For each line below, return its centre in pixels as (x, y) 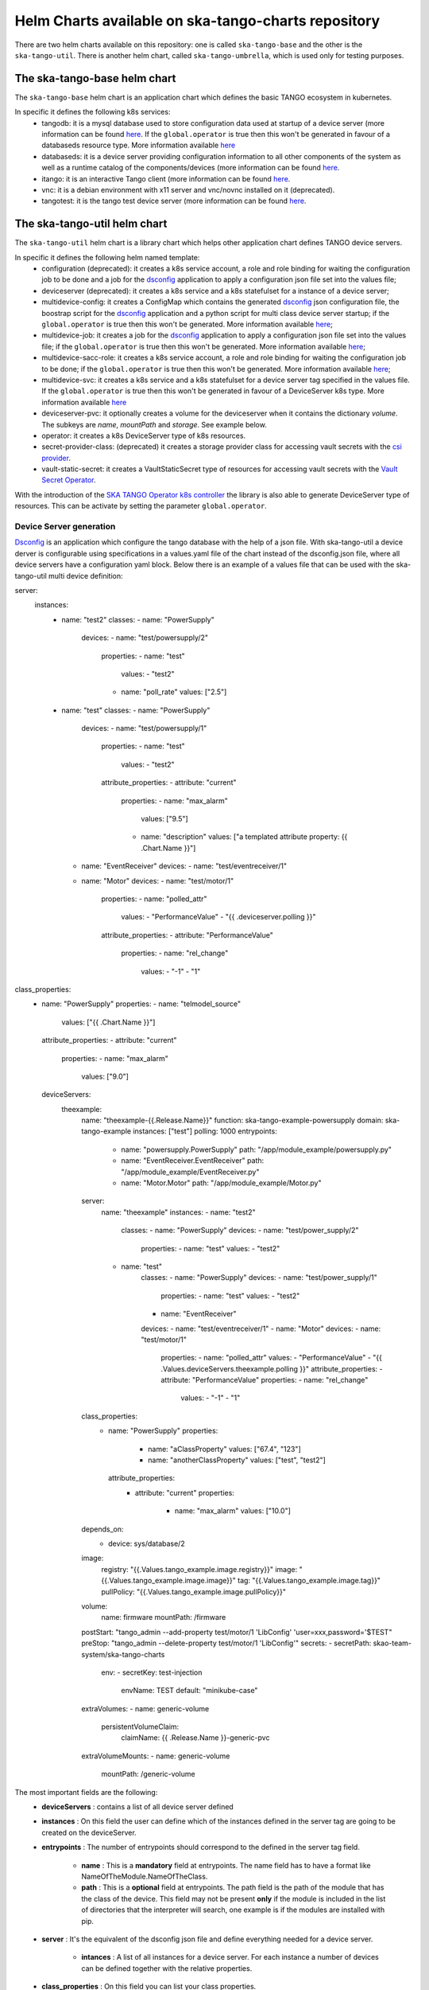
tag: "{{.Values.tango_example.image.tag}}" (309, 1581)
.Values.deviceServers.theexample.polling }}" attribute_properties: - (272, 1368)
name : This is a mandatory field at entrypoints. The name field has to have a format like (226, 1865)
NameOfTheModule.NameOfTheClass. (145, 1876)
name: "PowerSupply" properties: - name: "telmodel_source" (141, 1004)
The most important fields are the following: (86, 1792)
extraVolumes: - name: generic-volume (145, 1708)
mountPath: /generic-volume (148, 1774)
